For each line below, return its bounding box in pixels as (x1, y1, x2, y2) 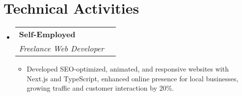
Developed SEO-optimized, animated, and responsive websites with (27, 64, 229, 74)
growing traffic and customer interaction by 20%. (27, 83, 174, 93)
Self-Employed (19, 28, 76, 40)
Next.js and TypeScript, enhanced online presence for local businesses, (27, 73, 239, 83)
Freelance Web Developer (19, 43, 104, 54)
